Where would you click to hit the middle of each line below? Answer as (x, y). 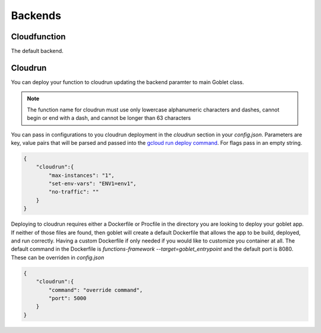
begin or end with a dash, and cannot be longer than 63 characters (109, 118)
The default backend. (37, 51)
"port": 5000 (67, 298)
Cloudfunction (38, 37)
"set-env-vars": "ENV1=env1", (92, 184)
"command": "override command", (95, 290)
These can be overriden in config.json (57, 257)
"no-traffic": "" (74, 192)
